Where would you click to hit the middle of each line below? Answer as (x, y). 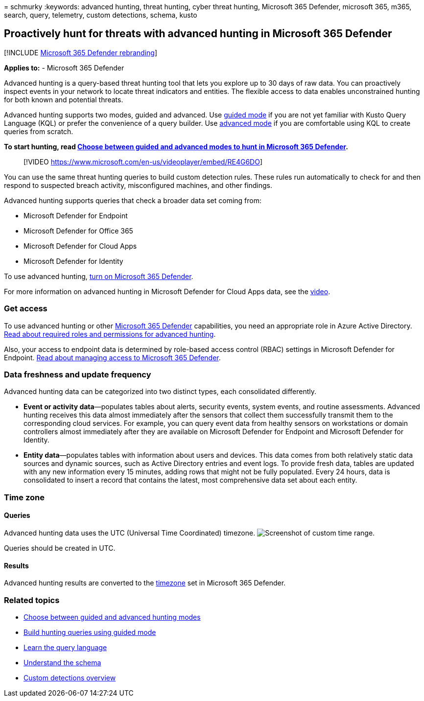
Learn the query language (65, 647)
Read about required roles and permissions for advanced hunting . (110, 334)
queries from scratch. (39, 131)
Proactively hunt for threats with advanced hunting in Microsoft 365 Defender (198, 34)
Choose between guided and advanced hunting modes (112, 617)
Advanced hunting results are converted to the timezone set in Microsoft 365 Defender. (145, 583)
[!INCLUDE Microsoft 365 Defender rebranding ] (81, 52)
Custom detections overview (70, 678)
